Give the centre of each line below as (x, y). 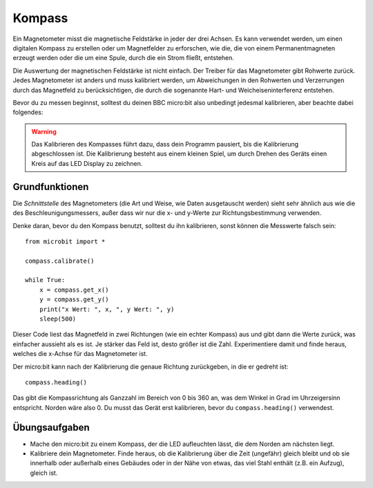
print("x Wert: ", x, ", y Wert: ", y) (107, 309)
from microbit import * (65, 241)
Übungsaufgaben (51, 428)
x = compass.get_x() (74, 290)
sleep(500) (58, 319)
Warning (44, 131)
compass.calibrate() (60, 261)
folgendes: (28, 112)
